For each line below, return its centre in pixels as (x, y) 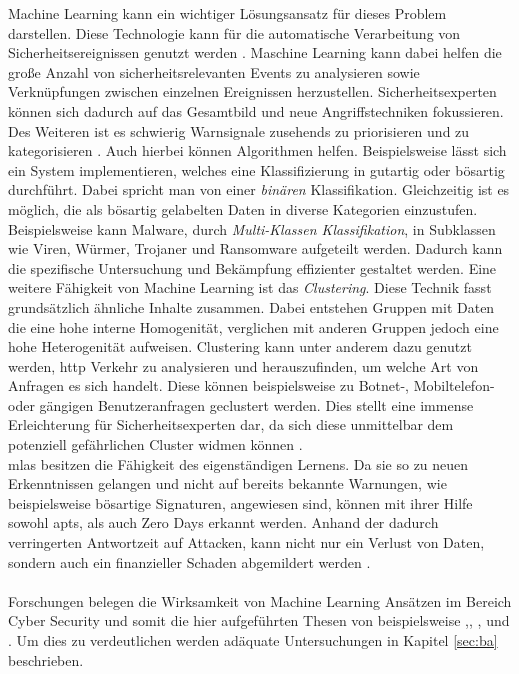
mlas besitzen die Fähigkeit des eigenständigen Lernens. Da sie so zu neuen (238, 463)
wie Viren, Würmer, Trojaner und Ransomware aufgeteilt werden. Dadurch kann (255, 248)
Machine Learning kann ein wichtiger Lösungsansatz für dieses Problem (227, 13)
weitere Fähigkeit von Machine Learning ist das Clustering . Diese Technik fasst (250, 287)
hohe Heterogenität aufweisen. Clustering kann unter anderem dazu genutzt (240, 346)
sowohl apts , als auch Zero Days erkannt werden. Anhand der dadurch (223, 522)
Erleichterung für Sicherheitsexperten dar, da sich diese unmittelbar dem (231, 424)
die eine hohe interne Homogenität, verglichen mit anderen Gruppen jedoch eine (253, 326)
